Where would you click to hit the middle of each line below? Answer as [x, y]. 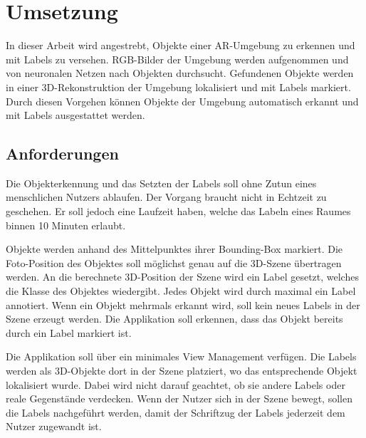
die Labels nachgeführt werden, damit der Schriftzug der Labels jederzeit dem [176, 412]
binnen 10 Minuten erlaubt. [66, 225]
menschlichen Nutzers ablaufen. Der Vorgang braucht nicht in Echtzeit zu [166, 197]
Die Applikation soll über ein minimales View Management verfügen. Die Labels [181, 356]
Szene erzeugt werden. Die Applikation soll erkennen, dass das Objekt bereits [174, 319]
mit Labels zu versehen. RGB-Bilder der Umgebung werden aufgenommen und [177, 59]
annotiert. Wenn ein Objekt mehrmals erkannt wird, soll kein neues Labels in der [183, 304]
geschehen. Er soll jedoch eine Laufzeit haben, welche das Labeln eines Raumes [178, 211]
